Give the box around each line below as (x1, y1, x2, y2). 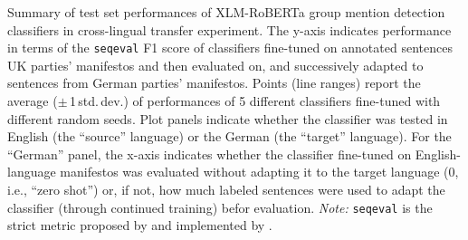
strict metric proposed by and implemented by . (7, 216, 272, 235)
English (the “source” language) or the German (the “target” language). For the (7, 127, 452, 146)
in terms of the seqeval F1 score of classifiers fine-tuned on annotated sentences (7, 38, 453, 57)
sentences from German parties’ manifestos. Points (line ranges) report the (7, 73, 421, 92)
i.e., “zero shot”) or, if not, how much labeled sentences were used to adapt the (7, 180, 445, 198)
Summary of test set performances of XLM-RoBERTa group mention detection (7, 3, 445, 21)
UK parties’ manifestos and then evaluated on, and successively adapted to (7, 55, 424, 74)
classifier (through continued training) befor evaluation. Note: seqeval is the (7, 197, 433, 216)
